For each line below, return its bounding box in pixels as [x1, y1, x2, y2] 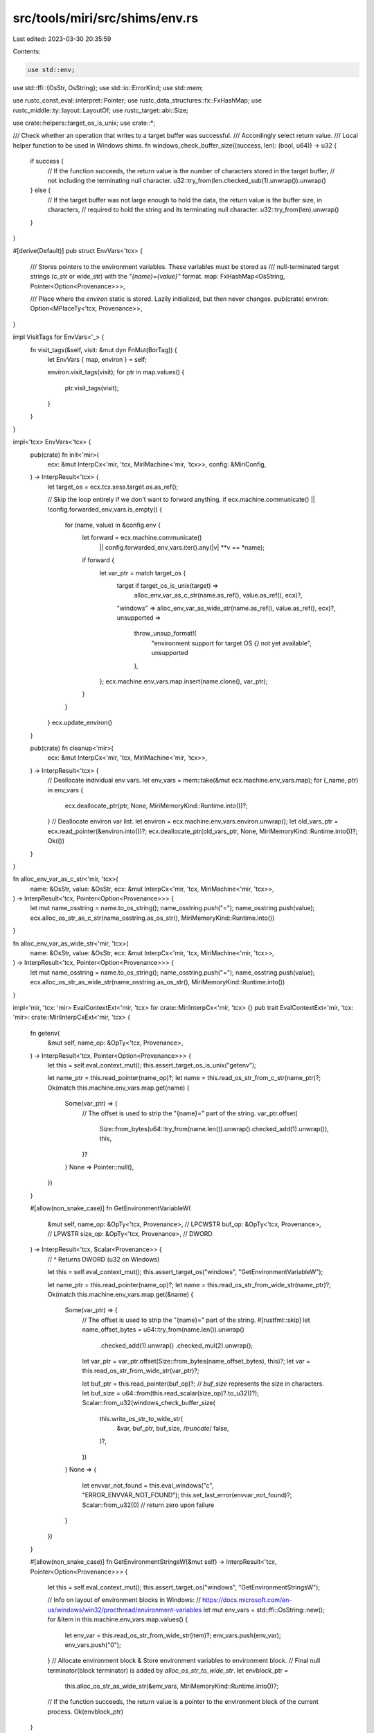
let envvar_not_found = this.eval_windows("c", [82, 1481, 214, 1490]
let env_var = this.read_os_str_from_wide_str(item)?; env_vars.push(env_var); [64, 1631, 281, 1639]
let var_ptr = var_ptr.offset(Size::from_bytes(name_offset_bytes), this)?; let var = [82, 1357, 311, 1365]
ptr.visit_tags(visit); [64, 383, 119, 392]
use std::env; [27, 66, 75, 73]
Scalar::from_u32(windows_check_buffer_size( [82, 1399, 216, 1407]
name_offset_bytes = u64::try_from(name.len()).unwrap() [82, 1325, 245, 1334]
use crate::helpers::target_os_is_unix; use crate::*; [12, 119, 156, 128]
